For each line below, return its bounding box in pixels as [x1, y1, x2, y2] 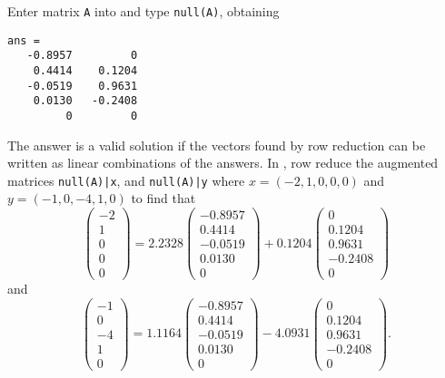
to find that [131, 189, 196, 208]
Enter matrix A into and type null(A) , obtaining [7, 2, 280, 20]
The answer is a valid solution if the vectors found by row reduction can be [7, 135, 426, 154]
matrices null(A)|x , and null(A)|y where [7, 170, 245, 189]
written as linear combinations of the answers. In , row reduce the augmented [7, 153, 439, 172]
